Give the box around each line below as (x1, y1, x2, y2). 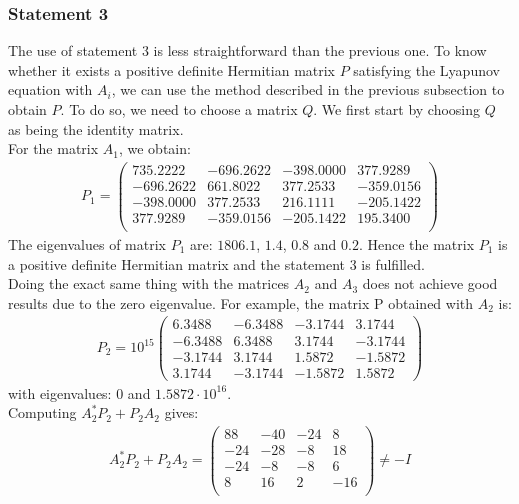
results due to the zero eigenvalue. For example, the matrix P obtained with (8, 292, 474, 313)
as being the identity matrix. (8, 118, 184, 139)
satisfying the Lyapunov (353, 59, 500, 80)
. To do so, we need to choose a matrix (60, 99, 298, 119)
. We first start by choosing (313, 99, 481, 119)
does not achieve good (362, 273, 498, 294)
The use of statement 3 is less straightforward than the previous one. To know (8, 40, 487, 61)
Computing (8, 402, 77, 423)
